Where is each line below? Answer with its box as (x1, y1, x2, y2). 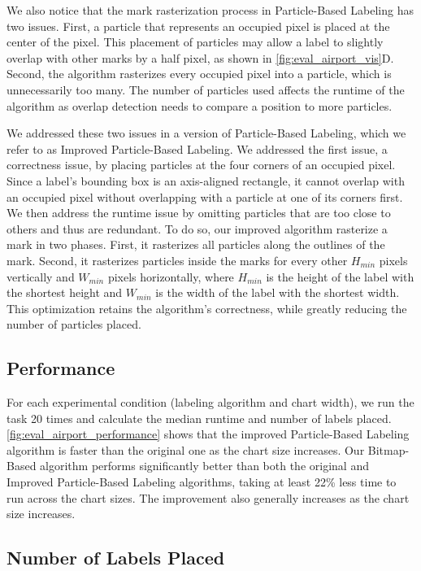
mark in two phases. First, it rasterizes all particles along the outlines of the (7, 236, 385, 253)
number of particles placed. (7, 316, 141, 333)
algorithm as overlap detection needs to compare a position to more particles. (7, 97, 393, 114)
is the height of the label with (266, 268, 414, 285)
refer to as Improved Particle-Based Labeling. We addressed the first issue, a (7, 140, 388, 157)
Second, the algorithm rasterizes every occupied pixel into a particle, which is (7, 65, 392, 82)
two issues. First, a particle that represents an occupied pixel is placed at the (7, 17, 390, 34)
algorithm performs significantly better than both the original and (40, 457, 369, 474)
